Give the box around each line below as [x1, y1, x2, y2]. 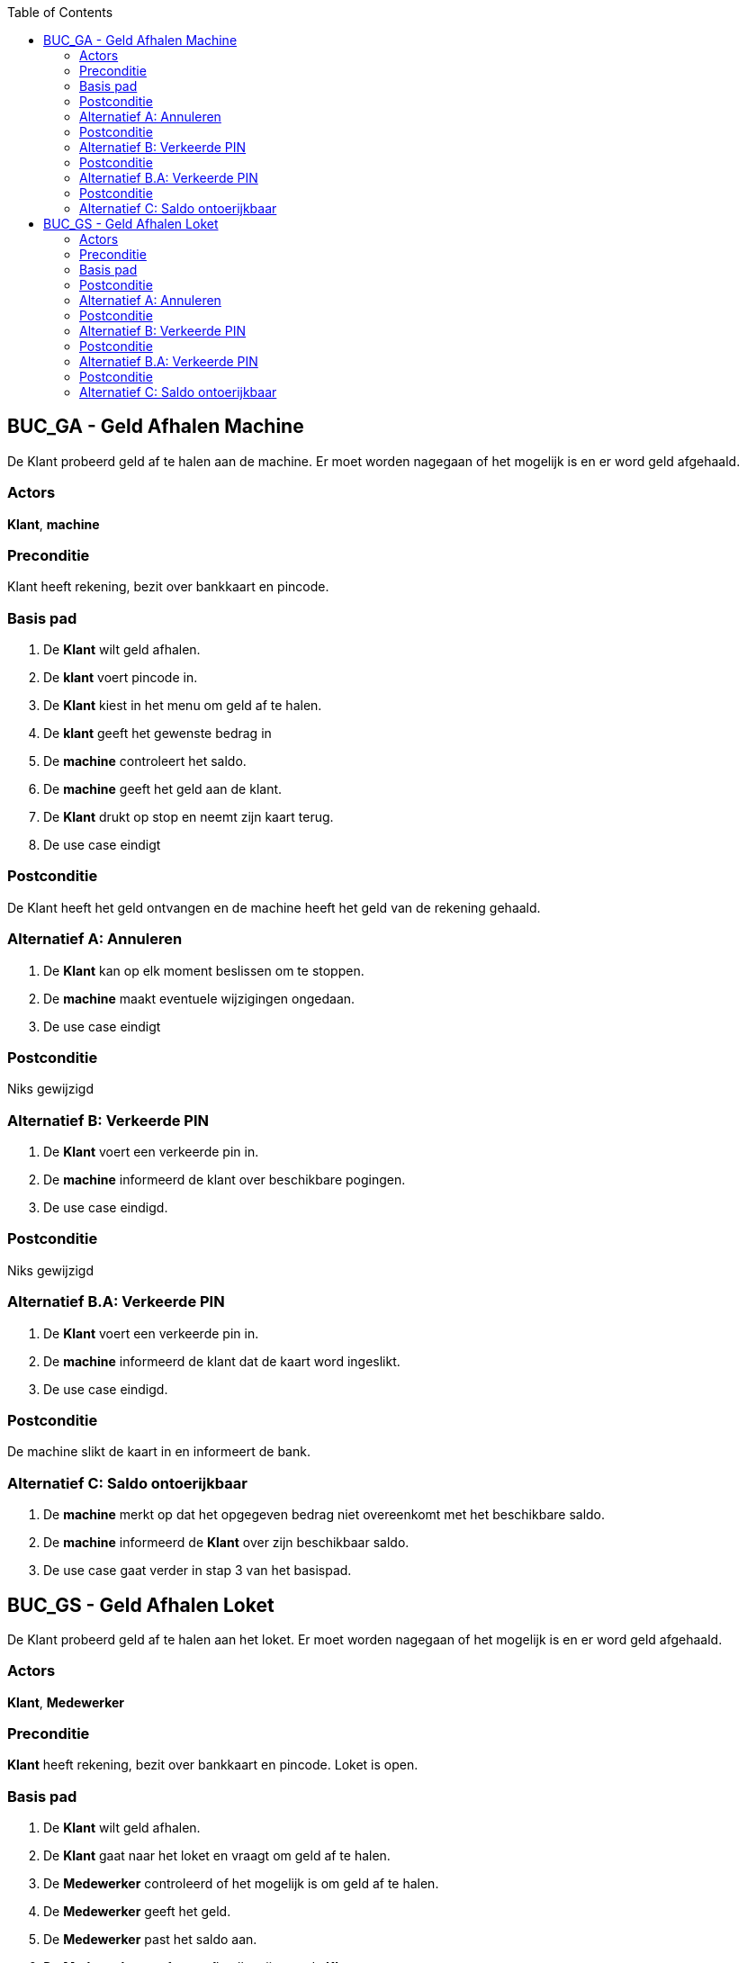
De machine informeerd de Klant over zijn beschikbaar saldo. [43, 1535, 409, 1551]
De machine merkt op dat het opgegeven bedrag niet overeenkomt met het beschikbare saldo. [43, 1507, 606, 1523]
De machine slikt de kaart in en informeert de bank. [7, 1444, 310, 1460]
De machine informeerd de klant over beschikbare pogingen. [43, 1172, 406, 1188]
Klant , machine [7, 516, 100, 532]
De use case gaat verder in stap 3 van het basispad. [43, 1562, 352, 1579]
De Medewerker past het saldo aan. [43, 1931, 257, 1948]
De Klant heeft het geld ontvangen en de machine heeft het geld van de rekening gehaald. [7, 899, 541, 915]
